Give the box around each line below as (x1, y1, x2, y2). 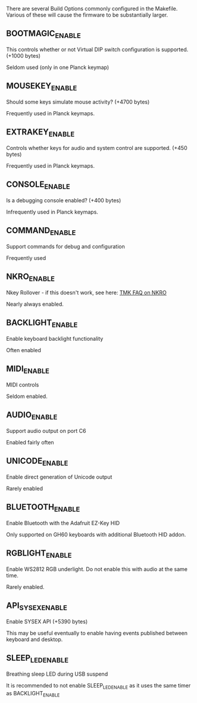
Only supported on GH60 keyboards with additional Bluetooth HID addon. (6, 531, 186, 538)
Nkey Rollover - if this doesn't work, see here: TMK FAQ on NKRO (6, 289, 167, 296)
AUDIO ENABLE (6, 410, 58, 422)
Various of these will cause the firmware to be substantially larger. (6, 11, 168, 18)
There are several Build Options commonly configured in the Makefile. (6, 5, 178, 12)
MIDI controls (6, 381, 39, 388)
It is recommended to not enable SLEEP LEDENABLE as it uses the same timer (6, 682, 191, 691)
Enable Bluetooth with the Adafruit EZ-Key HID (6, 520, 120, 526)
